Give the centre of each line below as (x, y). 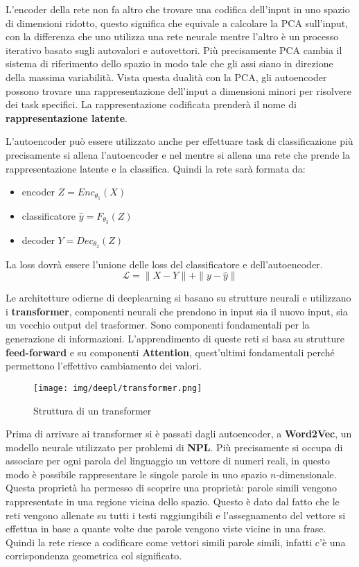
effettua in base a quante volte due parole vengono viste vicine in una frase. (166, 529)
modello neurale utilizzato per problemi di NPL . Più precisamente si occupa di (174, 447)
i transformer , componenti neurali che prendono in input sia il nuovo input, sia (177, 311)
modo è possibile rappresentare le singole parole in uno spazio (137, 474)
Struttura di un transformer (93, 410)
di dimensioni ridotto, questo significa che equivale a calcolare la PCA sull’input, (177, 23)
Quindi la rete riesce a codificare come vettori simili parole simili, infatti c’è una (176, 542)
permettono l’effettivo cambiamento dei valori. (104, 366)
